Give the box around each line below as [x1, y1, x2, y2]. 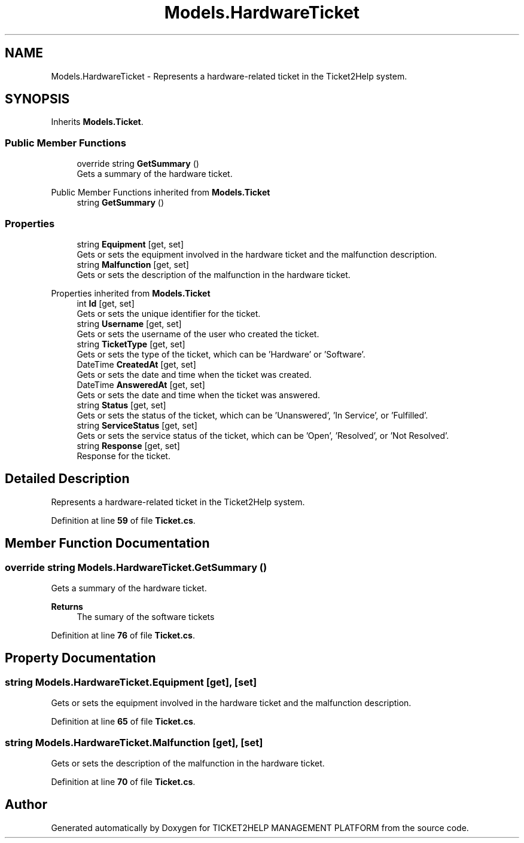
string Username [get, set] [77, 318, 182, 329]
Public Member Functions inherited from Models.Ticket [51, 187, 270, 198]
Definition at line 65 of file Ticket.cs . [51, 716, 196, 727]
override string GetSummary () [77, 158, 199, 169]
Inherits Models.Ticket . [51, 117, 144, 127]
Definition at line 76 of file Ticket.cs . [51, 630, 195, 640]
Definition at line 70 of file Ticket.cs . [51, 776, 196, 787]
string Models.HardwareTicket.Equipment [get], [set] [5, 676, 257, 688]
